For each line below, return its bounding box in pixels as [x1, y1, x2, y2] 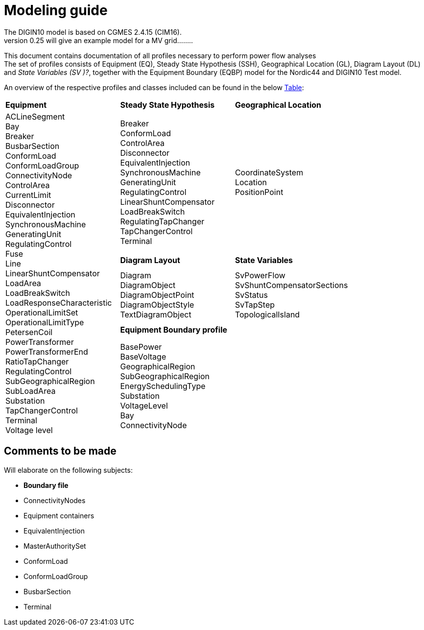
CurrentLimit [5, 190, 51, 200]
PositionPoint [235, 187, 283, 197]
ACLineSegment [5, 111, 65, 121]
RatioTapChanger [5, 356, 69, 366]
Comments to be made [4, 445, 117, 458]
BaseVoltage [120, 351, 166, 362]
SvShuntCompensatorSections [235, 280, 348, 291]
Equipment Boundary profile [120, 324, 227, 335]
